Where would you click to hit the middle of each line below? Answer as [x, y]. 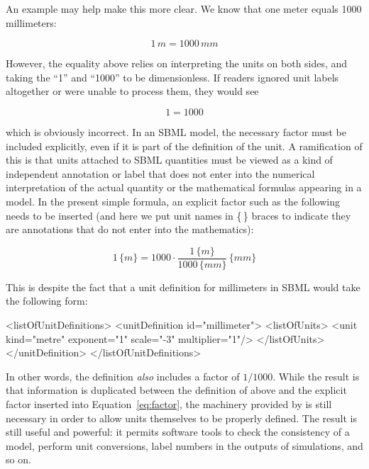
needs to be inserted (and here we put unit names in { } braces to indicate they [178, 215]
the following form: [47, 301]
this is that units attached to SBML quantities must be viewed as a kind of [169, 160]
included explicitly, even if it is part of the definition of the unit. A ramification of [184, 146]
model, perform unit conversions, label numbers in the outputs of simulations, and [184, 445]
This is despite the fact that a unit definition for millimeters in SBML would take [183, 287]
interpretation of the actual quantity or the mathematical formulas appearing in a [184, 187]
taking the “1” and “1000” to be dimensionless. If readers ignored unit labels [172, 77]
